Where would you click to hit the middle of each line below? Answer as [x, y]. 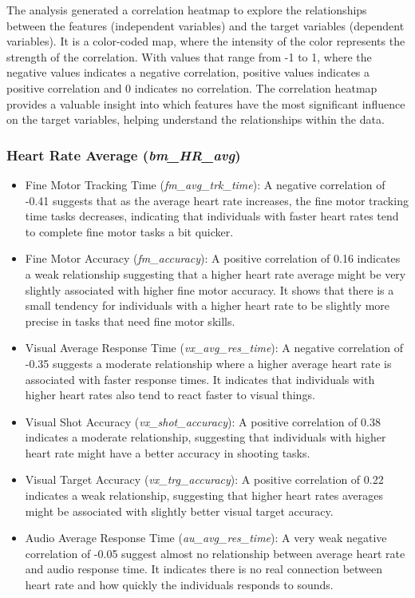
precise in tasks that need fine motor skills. [130, 321]
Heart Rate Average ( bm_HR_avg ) [124, 154]
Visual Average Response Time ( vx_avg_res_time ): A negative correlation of [214, 348]
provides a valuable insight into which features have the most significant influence [206, 103]
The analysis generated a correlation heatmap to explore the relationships [187, 10]
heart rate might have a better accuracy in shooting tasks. [168, 452]
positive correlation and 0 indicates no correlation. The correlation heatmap [192, 87]
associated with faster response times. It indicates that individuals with [200, 379]
